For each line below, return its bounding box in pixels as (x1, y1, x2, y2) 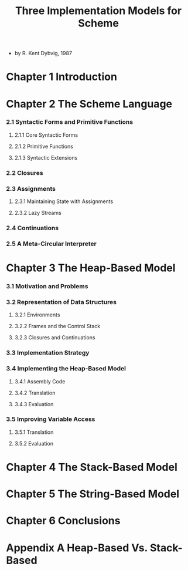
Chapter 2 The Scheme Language (6, 97, 173, 110)
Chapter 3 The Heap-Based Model (6, 261, 176, 275)
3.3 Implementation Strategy (6, 349, 90, 357)
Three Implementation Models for (15, 4, 182, 18)
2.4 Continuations (6, 224, 59, 232)
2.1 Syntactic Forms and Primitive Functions (6, 118, 134, 126)
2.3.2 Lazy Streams (14, 210, 61, 217)
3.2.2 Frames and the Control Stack (14, 323, 101, 330)
